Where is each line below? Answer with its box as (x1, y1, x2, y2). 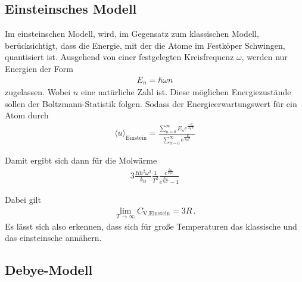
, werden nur (241, 51, 288, 63)
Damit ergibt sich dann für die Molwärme (5, 154, 157, 167)
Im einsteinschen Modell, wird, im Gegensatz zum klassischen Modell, (5, 27, 259, 40)
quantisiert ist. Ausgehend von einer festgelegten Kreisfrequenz (5, 51, 234, 63)
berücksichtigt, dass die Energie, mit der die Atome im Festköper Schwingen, (5, 39, 285, 51)
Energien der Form (5, 62, 73, 74)
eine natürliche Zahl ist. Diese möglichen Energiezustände (80, 86, 291, 98)
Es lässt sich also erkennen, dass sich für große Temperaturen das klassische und (5, 220, 297, 232)
